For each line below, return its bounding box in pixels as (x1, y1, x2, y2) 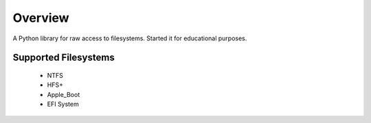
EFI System (47, 100, 79, 109)
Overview (12, 10, 69, 25)
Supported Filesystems (12, 52, 115, 64)
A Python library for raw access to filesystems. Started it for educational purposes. (12, 34, 247, 42)
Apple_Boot (47, 90, 80, 98)
